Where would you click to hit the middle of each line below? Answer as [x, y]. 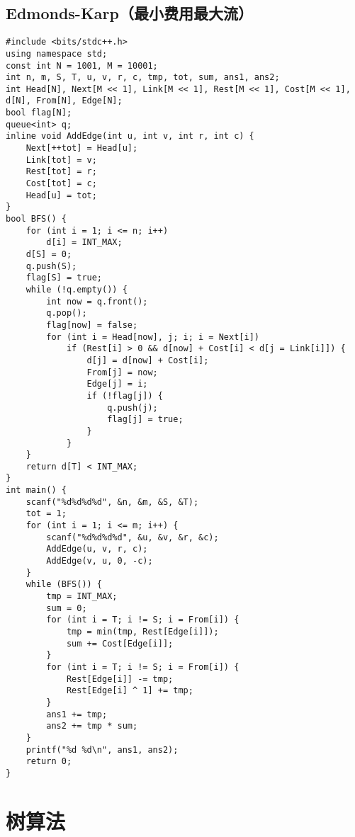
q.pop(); [67, 313]
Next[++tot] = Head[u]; [82, 148]
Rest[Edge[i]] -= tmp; [120, 679]
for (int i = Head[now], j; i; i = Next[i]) [153, 337]
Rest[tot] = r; [61, 172]
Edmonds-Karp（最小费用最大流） [129, 13]
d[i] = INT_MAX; [84, 243]
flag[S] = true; [64, 278]
